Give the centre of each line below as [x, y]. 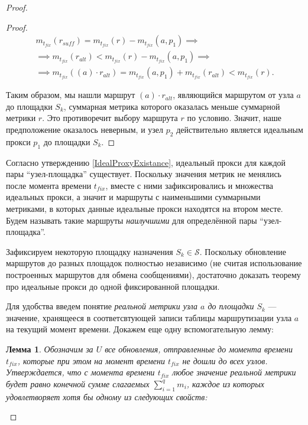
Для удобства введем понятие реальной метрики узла [102, 306]
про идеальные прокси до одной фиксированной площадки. [113, 286]
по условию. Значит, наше [234, 118]
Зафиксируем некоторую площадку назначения [90, 251]
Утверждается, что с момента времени [80, 372]
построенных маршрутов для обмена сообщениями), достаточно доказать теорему [153, 274]
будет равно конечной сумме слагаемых [78, 383]
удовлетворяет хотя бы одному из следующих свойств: [107, 396]
